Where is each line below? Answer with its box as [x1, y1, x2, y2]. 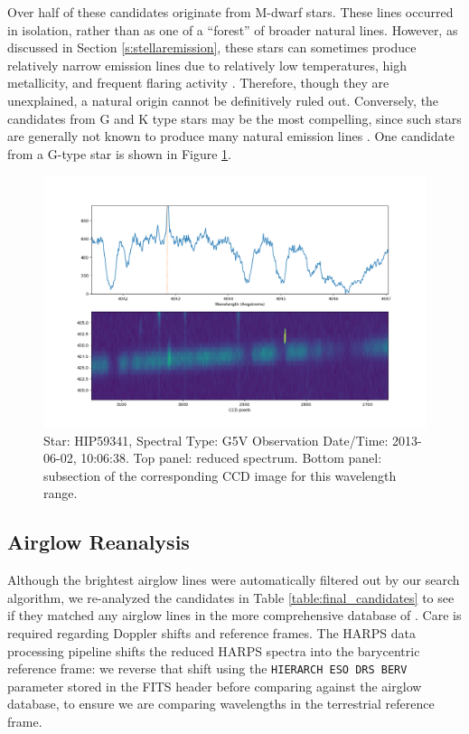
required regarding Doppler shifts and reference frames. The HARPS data [7, 623, 416, 642]
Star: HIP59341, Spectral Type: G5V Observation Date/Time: [43, 430, 389, 449]
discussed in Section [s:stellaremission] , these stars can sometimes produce [7, 38, 417, 57]
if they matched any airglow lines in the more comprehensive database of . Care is [7, 606, 462, 625]
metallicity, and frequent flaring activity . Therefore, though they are [7, 73, 389, 92]
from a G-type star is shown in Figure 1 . [7, 144, 231, 163]
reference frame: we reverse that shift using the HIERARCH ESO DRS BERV [7, 659, 408, 678]
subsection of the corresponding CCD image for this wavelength [43, 466, 397, 485]
